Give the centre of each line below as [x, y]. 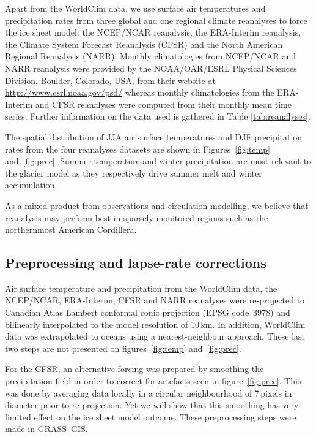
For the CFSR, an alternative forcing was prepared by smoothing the [134, 369]
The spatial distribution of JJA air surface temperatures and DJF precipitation [154, 136]
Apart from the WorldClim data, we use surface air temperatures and [135, 8]
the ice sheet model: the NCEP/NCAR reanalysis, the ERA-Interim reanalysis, [153, 32]
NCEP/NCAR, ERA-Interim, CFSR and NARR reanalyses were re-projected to [155, 300]
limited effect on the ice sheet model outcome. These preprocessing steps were [151, 416]
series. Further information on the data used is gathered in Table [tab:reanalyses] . [158, 116]
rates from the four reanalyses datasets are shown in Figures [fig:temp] [138, 149]
